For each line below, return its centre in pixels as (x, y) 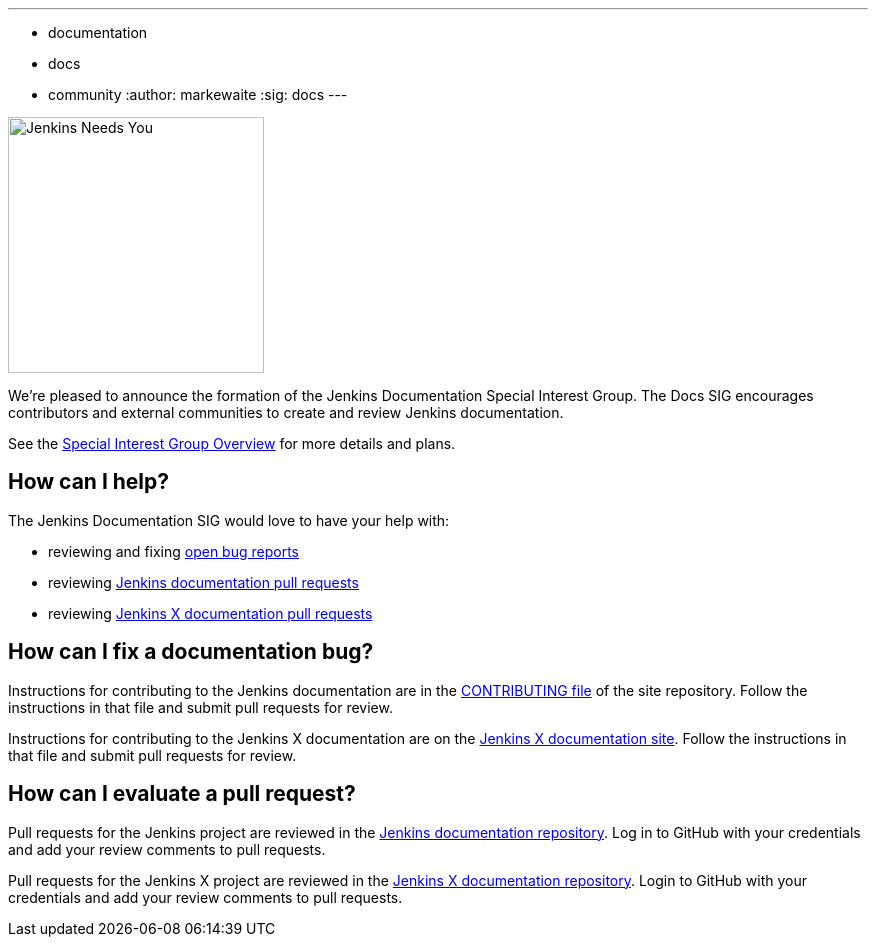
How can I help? (89, 482)
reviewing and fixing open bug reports (173, 551)
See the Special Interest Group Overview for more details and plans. (232, 443)
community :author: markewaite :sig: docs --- (198, 94)
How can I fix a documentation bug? (191, 652)
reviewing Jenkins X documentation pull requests (210, 613)
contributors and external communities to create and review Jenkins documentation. (286, 412)
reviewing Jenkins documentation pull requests (203, 582)
